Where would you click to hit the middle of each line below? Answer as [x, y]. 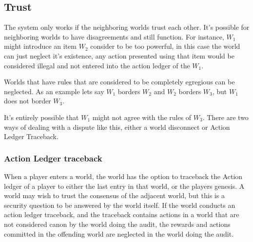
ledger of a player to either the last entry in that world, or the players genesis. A [124, 186]
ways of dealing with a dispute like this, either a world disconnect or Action [117, 127]
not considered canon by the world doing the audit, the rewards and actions [117, 224]
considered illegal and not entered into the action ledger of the [97, 65]
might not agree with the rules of [142, 117]
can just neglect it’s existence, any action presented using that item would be [119, 55]
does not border [28, 101]
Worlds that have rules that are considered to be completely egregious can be [119, 82]
